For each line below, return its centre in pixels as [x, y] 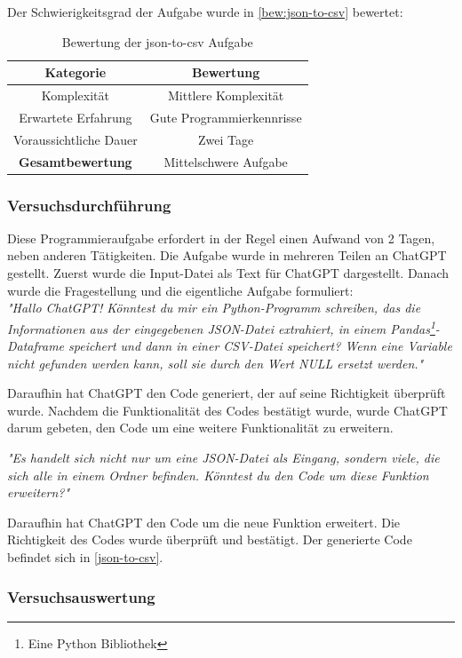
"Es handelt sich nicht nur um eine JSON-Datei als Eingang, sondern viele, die [223, 458]
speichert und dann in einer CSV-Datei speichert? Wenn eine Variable [260, 346]
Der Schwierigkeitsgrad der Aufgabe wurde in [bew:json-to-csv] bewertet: [205, 12]
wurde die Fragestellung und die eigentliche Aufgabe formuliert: [180, 290]
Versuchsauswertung [81, 596]
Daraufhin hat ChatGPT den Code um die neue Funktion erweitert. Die [204, 522]
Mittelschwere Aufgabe [226, 161]
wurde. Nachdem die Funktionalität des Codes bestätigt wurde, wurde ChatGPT [227, 410]
